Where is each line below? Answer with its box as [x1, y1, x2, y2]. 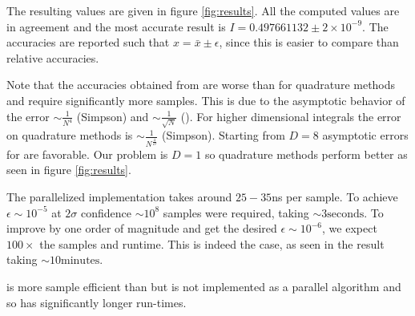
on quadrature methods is [6, 127, 133, 144]
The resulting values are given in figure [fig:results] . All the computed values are [6, 2, 400, 18]
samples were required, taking [163, 204, 309, 221]
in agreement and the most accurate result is [6, 18, 226, 34]
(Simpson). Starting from [162, 127, 285, 144]
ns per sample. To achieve [272, 188, 398, 205]
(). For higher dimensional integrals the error [180, 107, 401, 124]
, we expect [322, 220, 377, 237]
